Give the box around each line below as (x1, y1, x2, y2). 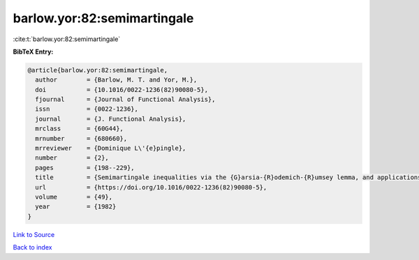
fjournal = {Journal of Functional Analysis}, (35, 95, 216, 104)
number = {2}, (35, 154, 110, 162)
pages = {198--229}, (35, 164, 135, 171)
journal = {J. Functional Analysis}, (35, 115, 186, 123)
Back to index (13, 243, 52, 252)
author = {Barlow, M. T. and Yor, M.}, (35, 76, 198, 84)
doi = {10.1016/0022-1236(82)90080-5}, (35, 86, 209, 93)
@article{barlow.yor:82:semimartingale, (27, 66, 168, 74)
